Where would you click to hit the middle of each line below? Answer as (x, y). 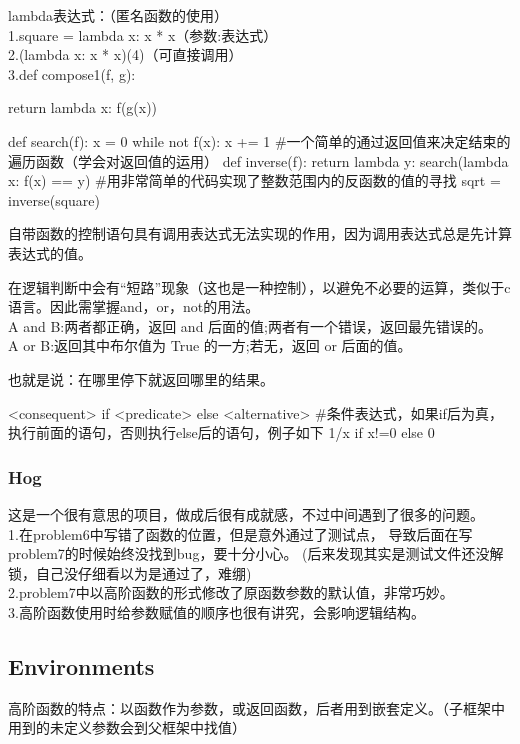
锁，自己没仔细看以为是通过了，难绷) (130, 572)
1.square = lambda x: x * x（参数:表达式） (143, 34)
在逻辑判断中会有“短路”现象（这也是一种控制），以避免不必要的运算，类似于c (259, 286)
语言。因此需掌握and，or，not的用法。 (134, 306)
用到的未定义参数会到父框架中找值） (127, 727)
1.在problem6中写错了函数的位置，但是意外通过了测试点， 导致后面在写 (240, 533)
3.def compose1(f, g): (72, 73)
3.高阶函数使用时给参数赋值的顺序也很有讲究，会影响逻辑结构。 (216, 611)
